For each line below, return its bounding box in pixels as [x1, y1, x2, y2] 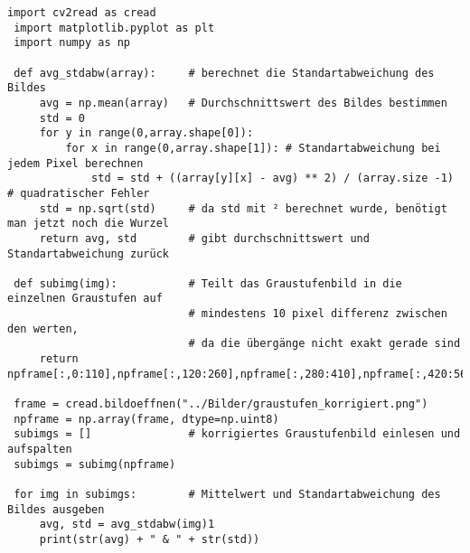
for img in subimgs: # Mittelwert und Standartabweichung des [14, 488, 441, 501]
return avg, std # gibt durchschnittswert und [39, 231, 370, 245]
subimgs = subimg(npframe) [14, 457, 176, 471]
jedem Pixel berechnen [7, 156, 144, 170]
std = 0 [39, 111, 85, 125]
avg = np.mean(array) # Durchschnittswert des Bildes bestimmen [39, 96, 447, 109]
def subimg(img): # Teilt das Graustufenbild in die [14, 276, 402, 290]
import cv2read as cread [7, 6, 156, 19]
